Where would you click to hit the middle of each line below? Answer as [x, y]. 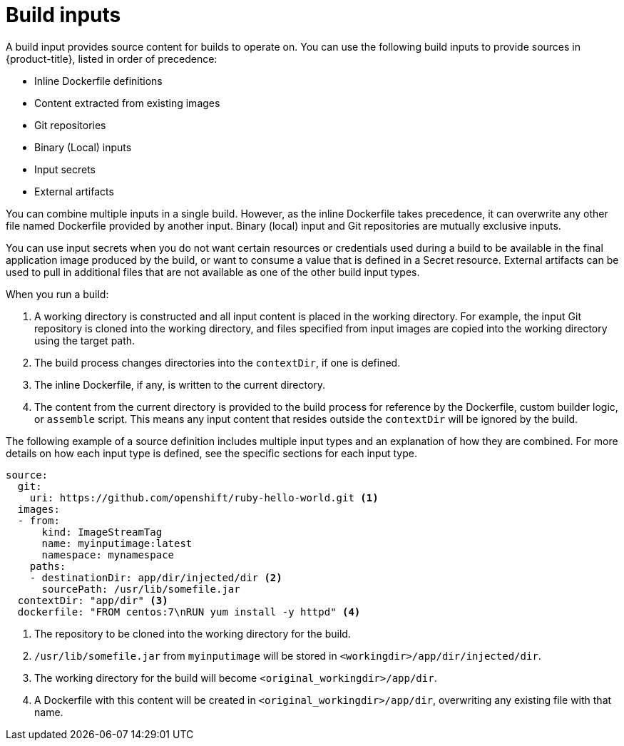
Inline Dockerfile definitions [98, 81]
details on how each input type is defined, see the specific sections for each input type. [211, 453]
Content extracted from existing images [127, 103]
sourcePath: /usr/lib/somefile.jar [141, 589]
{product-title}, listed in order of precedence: [112, 58]
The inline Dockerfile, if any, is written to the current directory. [180, 384]
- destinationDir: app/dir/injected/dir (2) [156, 577]
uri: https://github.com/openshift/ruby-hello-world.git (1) [204, 497]
